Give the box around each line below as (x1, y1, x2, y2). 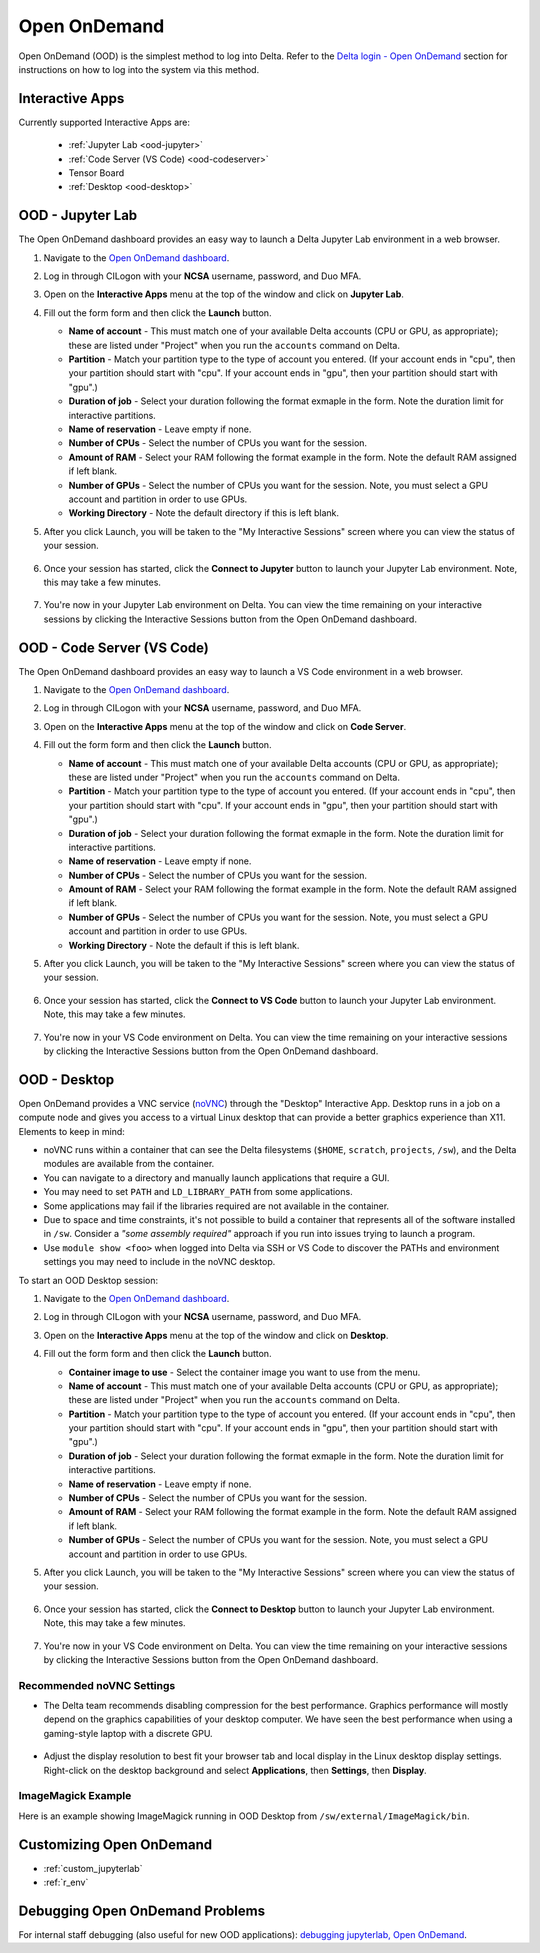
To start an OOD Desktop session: (18, 1274, 159, 1286)
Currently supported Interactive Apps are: (18, 116, 190, 128)
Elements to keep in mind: (18, 1125, 125, 1137)
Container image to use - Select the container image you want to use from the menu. (68, 1366, 421, 1378)
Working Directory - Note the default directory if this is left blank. (68, 507, 340, 519)
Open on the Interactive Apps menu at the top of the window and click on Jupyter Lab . (43, 288, 405, 300)
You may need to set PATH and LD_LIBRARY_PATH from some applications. (43, 1186, 354, 1198)
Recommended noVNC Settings (18, 1678, 176, 1692)
